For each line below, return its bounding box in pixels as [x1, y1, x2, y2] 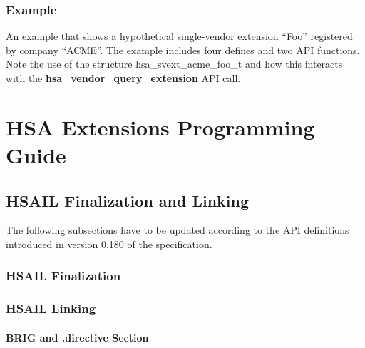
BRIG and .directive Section [6, 329, 149, 344]
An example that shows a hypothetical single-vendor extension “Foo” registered [6, 29, 353, 43]
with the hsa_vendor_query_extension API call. [6, 71, 241, 85]
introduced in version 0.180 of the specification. [6, 236, 212, 251]
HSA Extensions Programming [6, 112, 315, 141]
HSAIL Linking [6, 300, 96, 317]
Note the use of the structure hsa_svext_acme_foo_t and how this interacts [6, 56, 343, 71]
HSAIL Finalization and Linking [6, 189, 250, 211]
